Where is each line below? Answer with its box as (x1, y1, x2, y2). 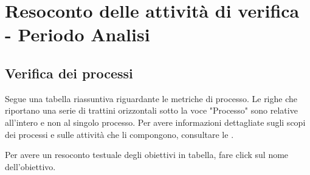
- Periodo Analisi (5, 22, 150, 47)
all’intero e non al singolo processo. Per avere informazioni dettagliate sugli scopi (5, 115, 306, 128)
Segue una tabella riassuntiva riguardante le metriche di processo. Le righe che (5, 92, 297, 105)
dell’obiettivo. (5, 160, 56, 173)
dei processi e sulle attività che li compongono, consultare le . (5, 128, 234, 140)
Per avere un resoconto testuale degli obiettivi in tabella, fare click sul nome (5, 148, 289, 161)
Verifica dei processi (5, 63, 133, 82)
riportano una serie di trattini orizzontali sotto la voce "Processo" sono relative (5, 104, 298, 117)
